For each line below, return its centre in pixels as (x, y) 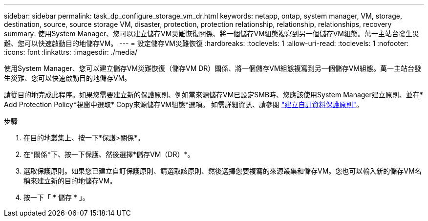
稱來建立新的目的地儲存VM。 (70, 181)
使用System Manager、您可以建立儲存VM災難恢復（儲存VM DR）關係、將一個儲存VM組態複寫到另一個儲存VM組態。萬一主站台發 (213, 68)
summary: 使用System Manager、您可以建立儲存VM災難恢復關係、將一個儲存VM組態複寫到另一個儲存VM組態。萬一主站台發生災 (212, 33)
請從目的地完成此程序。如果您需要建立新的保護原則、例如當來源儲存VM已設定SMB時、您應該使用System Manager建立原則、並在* (214, 95)
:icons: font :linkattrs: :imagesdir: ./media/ (71, 52)
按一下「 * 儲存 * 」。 (56, 197)
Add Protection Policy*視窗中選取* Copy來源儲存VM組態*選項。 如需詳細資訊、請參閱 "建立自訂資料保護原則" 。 (183, 104)
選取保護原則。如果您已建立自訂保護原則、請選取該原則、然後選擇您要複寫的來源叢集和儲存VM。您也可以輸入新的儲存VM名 (223, 171)
